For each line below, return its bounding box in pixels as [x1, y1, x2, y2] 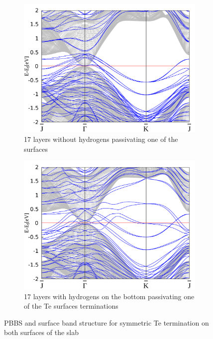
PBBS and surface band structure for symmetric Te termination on [4, 317, 209, 328]
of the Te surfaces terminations [24, 301, 118, 311]
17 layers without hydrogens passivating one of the [24, 134, 178, 144]
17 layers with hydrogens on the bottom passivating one [24, 291, 195, 301]
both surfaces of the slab [4, 327, 79, 338]
